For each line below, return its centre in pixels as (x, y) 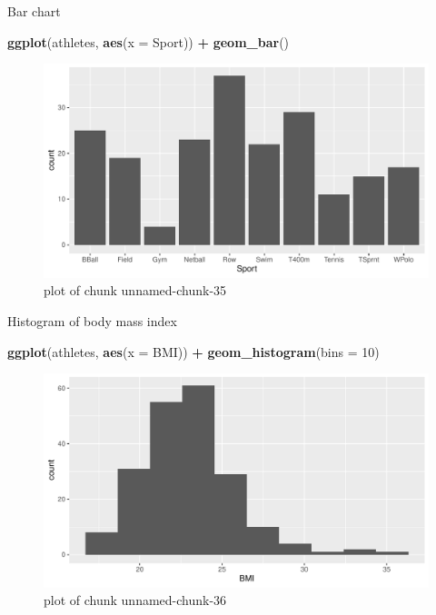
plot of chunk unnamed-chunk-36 (135, 600)
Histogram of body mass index (92, 320)
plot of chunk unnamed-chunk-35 (135, 290)
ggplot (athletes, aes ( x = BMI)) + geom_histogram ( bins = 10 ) (193, 351)
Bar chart (34, 11)
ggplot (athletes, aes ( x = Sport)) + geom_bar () (149, 41)
